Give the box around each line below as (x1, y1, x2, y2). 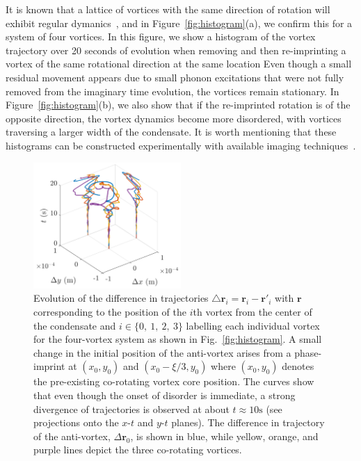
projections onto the (33, 415, 119, 430)
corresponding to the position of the (33, 304, 186, 318)
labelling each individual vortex (186, 318, 320, 332)
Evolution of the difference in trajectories (33, 291, 209, 305)
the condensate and (33, 318, 116, 332)
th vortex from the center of (193, 304, 312, 318)
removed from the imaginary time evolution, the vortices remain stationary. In (6, 83, 339, 98)
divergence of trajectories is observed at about (33, 401, 230, 416)
